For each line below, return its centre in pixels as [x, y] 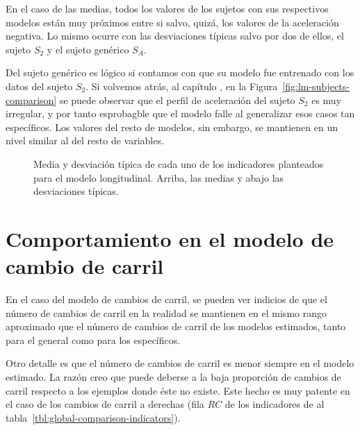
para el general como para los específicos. [93, 339]
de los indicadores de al [275, 404]
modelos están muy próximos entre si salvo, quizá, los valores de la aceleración [172, 22]
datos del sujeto [39, 86]
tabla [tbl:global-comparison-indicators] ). [93, 417]
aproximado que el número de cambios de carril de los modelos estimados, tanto [176, 326]
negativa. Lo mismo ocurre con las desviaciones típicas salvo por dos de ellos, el [175, 36]
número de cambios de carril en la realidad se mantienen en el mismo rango [166, 312]
